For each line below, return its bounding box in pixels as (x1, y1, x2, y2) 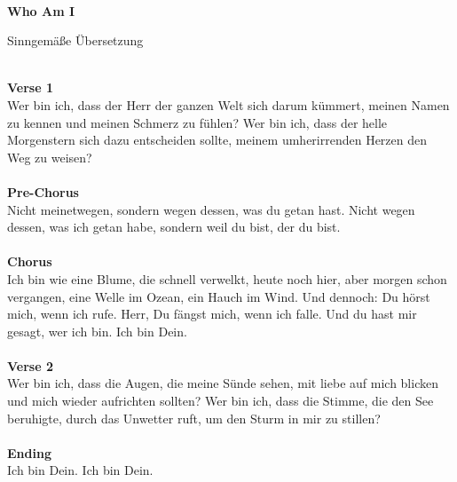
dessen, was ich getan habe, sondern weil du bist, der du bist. (7, 217, 341, 236)
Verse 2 (7, 356, 53, 375)
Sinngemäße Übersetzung (7, 31, 144, 50)
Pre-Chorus (7, 182, 79, 201)
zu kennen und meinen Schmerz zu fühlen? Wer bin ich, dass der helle (7, 113, 388, 131)
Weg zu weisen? (7, 147, 92, 166)
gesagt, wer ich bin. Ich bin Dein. (7, 321, 187, 340)
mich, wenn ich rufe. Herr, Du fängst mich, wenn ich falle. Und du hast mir (7, 304, 417, 323)
